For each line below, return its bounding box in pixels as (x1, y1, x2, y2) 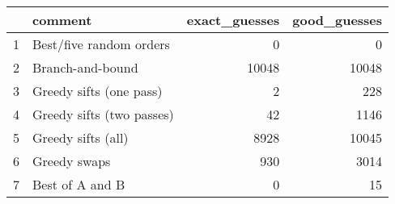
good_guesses (292, 10, 383, 29)
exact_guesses (186, 10, 280, 29)
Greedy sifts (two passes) (32, 105, 174, 123)
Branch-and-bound (32, 58, 138, 77)
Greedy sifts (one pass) (32, 81, 163, 100)
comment (32, 10, 92, 29)
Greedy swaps (32, 152, 111, 170)
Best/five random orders (32, 35, 170, 53)
